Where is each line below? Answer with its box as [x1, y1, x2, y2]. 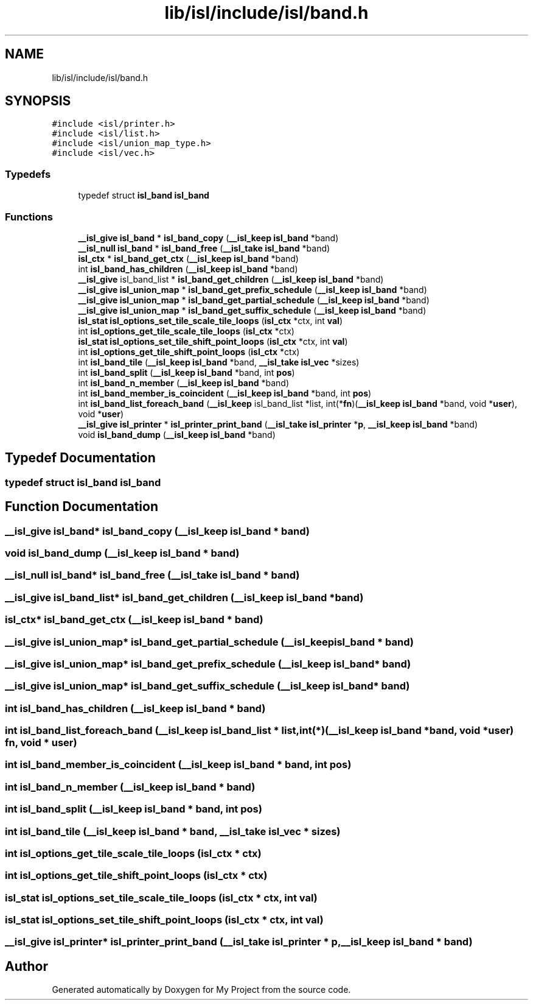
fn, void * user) [5, 736, 77, 749]
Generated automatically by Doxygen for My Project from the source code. [52, 984, 351, 995]
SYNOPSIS [5, 93, 71, 109]
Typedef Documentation [5, 450, 156, 466]
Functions [5, 210, 53, 223]
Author [5, 958, 48, 974]
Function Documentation [5, 499, 158, 515]
